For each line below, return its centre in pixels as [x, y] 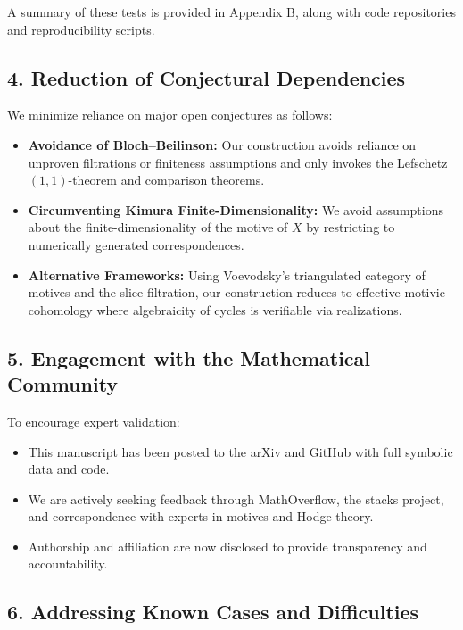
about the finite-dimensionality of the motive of [158, 227]
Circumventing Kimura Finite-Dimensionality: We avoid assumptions [236, 209]
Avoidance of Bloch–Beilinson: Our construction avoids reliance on [222, 144]
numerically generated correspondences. [136, 244]
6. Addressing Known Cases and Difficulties [213, 612]
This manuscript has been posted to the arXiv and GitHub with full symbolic [240, 451]
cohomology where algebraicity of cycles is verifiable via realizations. [215, 309]
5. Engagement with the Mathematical [189, 357]
